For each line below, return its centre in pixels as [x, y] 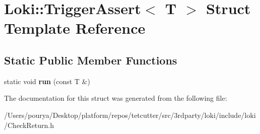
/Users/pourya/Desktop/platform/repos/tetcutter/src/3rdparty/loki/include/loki [130, 115]
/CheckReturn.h [29, 125]
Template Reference [75, 28]
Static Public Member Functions [91, 60]
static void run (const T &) [47, 81]
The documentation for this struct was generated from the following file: [116, 98]
